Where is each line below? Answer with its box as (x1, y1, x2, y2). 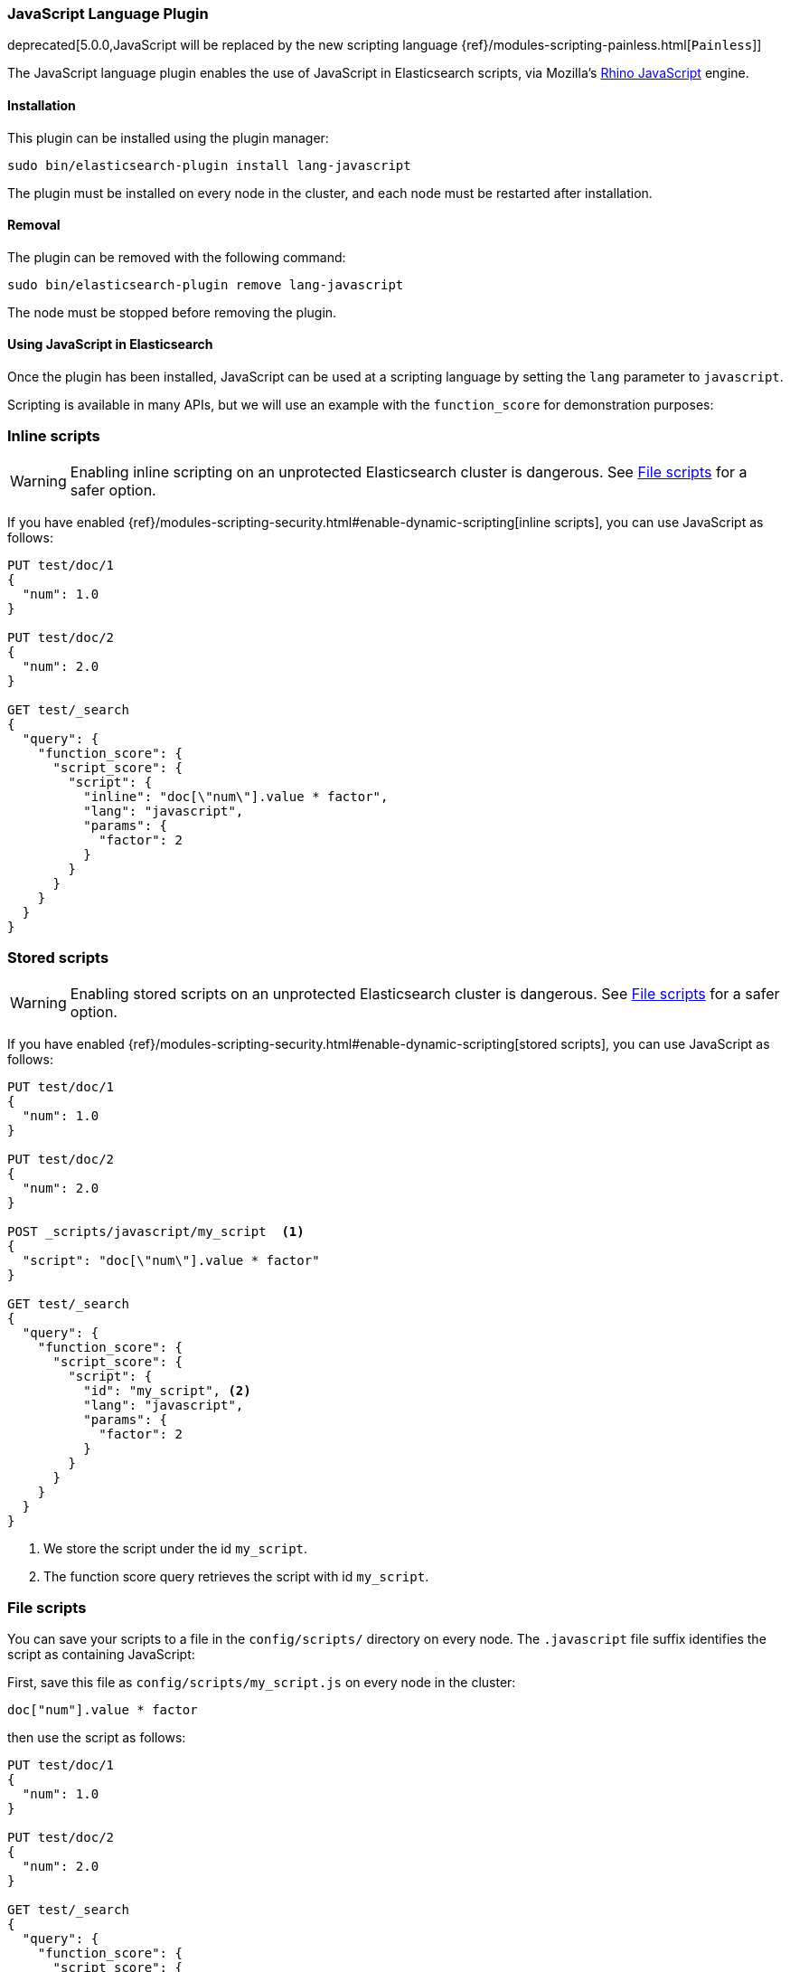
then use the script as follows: (7, 1730, 186, 1746)
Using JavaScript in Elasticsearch (7, 336, 213, 353)
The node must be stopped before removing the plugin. (7, 304, 337, 320)
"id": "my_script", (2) (83, 1382, 251, 1398)
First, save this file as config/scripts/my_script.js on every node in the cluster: (7, 1675, 516, 1691)
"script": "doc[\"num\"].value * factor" (22, 1252, 320, 1268)
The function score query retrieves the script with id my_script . (43, 1568, 429, 1584)
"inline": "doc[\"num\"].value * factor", (83, 788, 389, 804)
